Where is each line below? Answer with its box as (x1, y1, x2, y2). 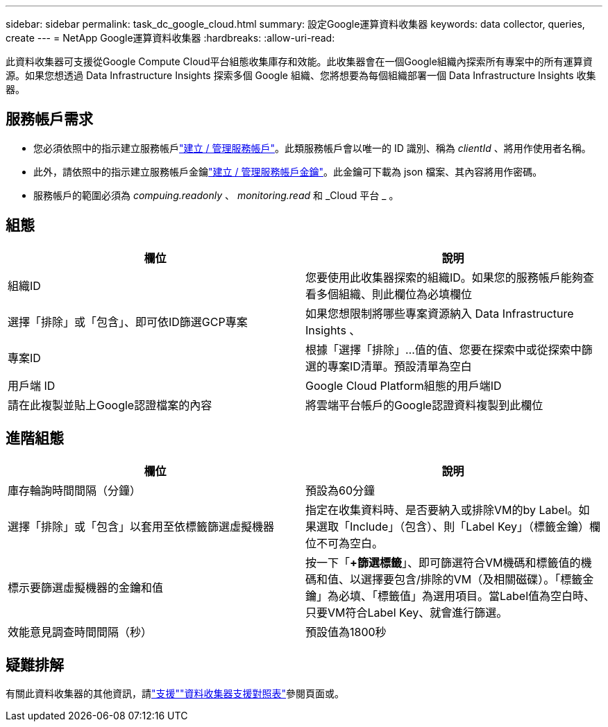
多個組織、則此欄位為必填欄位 (316, 286, 473, 301)
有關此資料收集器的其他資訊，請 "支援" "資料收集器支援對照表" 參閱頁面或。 (6, 687, 345, 700)
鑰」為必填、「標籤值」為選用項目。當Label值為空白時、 (305, 588, 596, 603)
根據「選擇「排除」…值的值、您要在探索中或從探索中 (305, 342, 582, 357)
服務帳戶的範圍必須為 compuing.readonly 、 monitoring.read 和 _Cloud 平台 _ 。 (33, 189, 399, 201)
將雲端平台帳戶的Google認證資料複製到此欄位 (305, 397, 543, 412)
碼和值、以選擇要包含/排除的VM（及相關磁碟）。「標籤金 (305, 572, 594, 586)
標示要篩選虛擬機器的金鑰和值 (8, 580, 164, 595)
